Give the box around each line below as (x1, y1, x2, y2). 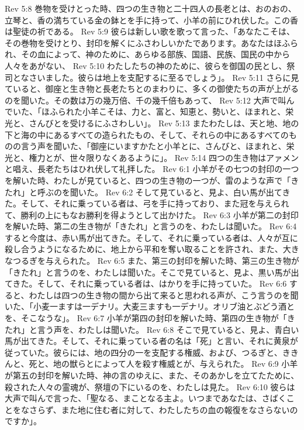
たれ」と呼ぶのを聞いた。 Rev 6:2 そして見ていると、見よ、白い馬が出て (5, 185, 282, 198)
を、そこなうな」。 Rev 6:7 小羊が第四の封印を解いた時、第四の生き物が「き (5, 312, 295, 324)
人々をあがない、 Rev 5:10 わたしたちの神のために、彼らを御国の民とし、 (5, 59, 287, 71)
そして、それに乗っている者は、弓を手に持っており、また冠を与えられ (20, 197, 289, 209)
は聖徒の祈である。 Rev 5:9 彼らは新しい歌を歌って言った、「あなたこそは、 (5, 25, 295, 37)
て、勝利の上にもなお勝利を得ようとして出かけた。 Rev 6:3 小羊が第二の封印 (5, 208, 299, 221)
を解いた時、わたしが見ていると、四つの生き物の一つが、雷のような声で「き (5, 174, 299, 186)
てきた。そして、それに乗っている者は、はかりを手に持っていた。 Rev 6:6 (5, 277, 287, 290)
